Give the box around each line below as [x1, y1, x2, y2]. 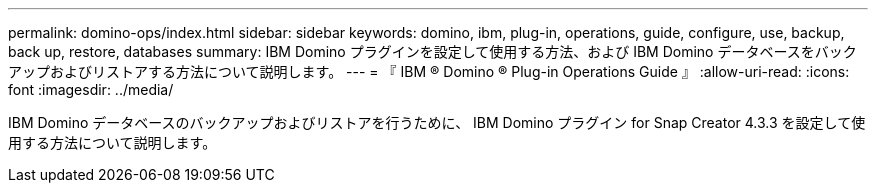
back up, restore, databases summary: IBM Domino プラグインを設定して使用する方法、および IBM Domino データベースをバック [8, 43, 857, 60]
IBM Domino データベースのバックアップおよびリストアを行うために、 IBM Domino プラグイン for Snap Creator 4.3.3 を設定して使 [8, 114, 866, 131]
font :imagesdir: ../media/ [8, 81, 174, 98]
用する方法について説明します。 [8, 134, 217, 151]
